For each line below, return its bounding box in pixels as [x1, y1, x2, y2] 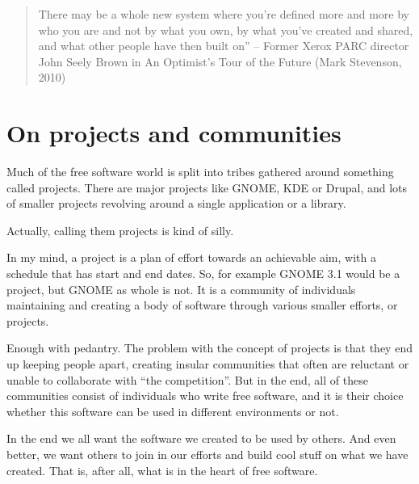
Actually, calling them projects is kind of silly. [6, 221, 234, 238]
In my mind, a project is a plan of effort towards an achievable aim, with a [6, 249, 376, 266]
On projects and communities [6, 116, 341, 149]
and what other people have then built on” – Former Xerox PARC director [38, 37, 409, 54]
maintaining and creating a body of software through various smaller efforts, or [6, 297, 398, 314]
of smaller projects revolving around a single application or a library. [6, 195, 346, 212]
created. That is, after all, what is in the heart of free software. [6, 461, 318, 478]
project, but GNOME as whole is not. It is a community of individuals [6, 280, 356, 297]
